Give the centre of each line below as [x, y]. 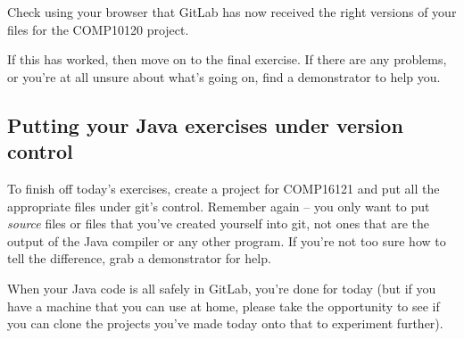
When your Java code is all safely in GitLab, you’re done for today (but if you [222, 288]
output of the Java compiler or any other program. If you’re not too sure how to [227, 240]
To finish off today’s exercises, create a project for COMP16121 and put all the [224, 188]
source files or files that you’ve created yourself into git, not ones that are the [218, 223]
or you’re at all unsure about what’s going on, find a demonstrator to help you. [224, 76]
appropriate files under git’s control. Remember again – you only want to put [219, 206]
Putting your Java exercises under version [205, 124]
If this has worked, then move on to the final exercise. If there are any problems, [227, 59]
